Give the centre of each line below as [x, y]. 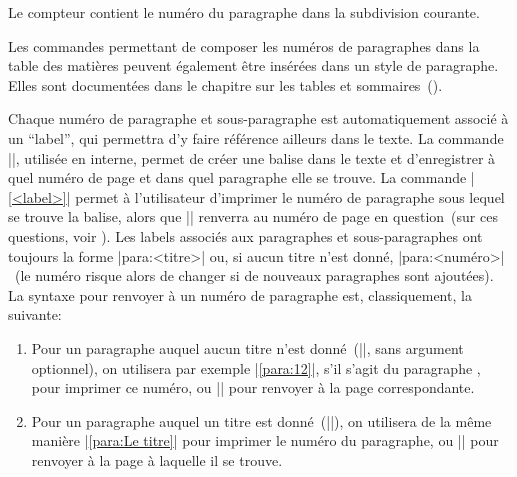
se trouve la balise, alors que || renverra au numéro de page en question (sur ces [253, 216]
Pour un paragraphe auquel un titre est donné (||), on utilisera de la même [261, 420]
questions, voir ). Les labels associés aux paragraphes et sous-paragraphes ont [245, 235]
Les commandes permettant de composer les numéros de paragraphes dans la [244, 45]
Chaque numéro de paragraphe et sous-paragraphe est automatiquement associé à [258, 118]
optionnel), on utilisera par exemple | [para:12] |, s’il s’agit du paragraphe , [256, 367]
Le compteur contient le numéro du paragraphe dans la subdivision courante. [244, 12]
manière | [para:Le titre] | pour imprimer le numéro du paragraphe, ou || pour [265, 440]
